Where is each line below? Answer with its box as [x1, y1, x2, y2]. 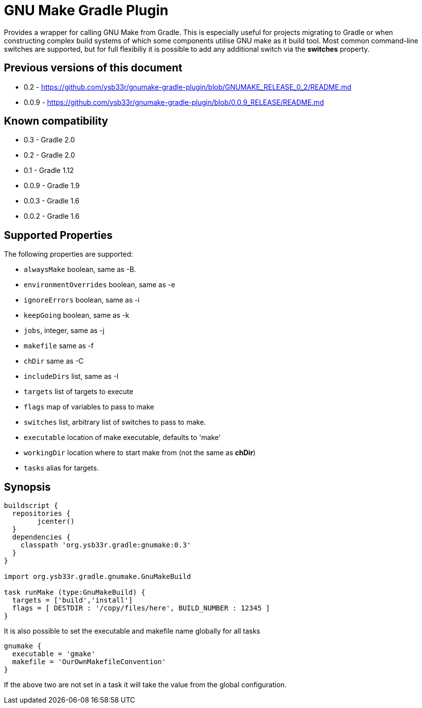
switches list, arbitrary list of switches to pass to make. [24, 418, 206, 427]
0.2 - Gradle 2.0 [24, 151, 75, 160]
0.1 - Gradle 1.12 [24, 166, 74, 175]
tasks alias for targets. [24, 464, 99, 472]
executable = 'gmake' [12, 650, 96, 658]
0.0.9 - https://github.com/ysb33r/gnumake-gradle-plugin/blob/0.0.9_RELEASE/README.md [24, 98, 324, 106]
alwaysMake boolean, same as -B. [24, 265, 136, 274]
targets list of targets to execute [24, 387, 134, 396]
